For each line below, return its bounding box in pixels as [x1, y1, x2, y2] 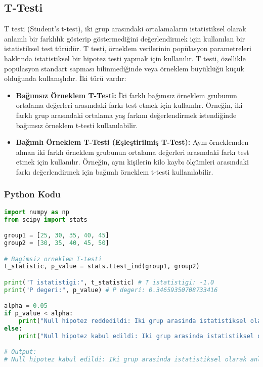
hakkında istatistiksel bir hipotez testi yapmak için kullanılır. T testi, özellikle [4, 53, 246, 63]
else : [4, 324, 22, 332]
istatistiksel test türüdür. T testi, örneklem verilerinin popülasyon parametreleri [4, 43, 251, 54]
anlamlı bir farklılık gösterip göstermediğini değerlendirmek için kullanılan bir [4, 33, 245, 44]
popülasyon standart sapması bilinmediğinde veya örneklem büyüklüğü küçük [4, 63, 244, 73]
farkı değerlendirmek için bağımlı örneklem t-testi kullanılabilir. [16, 166, 213, 177]
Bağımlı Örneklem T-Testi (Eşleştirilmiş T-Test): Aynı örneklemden [16, 137, 249, 147]
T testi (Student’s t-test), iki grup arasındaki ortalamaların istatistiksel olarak [4, 23, 246, 34]
